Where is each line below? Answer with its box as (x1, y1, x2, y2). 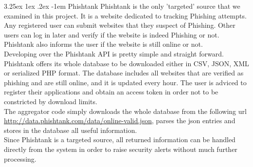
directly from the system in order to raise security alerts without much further (4, 144, 237, 154)
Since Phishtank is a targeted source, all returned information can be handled (4, 134, 235, 145)
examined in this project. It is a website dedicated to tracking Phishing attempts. (4, 10, 247, 20)
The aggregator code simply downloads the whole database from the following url (4, 106, 247, 116)
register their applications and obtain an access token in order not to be (4, 87, 218, 97)
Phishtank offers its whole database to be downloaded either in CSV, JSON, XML (4, 58, 249, 68)
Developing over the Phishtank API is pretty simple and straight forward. (4, 48, 224, 58)
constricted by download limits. (4, 96, 97, 106)
